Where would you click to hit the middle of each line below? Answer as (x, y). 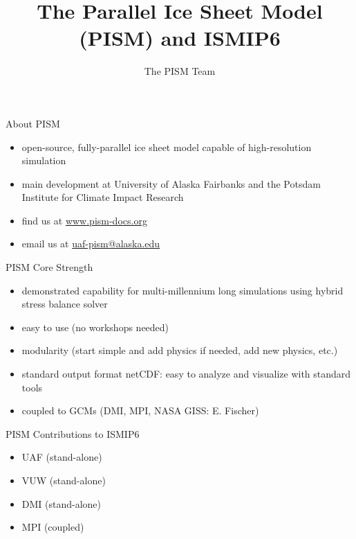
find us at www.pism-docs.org (84, 220)
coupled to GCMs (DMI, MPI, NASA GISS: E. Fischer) (140, 410)
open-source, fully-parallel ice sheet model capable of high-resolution (167, 147)
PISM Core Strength (49, 267)
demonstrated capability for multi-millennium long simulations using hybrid (182, 290)
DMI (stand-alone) (62, 503)
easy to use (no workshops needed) (95, 327)
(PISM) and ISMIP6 (180, 38)
